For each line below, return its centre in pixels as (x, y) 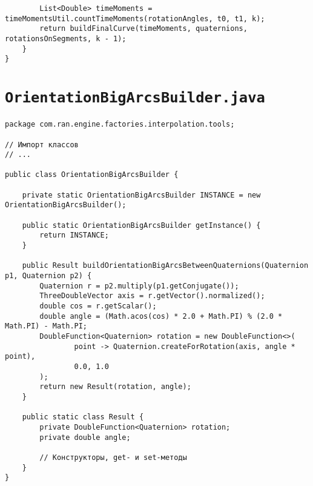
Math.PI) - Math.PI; (46, 326)
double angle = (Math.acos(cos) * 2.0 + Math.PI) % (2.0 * (161, 316)
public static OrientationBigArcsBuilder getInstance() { (141, 225)
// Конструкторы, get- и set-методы (113, 457)
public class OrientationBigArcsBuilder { (92, 175)
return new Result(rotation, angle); (115, 387)
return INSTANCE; (74, 235)
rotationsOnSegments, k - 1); (66, 38)
